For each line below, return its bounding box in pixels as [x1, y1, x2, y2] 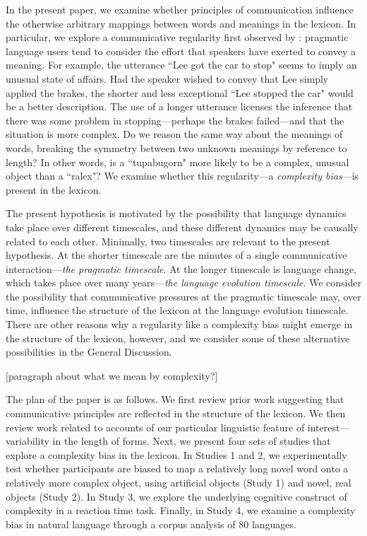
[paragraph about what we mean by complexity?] [6, 368, 218, 383]
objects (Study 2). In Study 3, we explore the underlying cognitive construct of [6, 489, 347, 503]
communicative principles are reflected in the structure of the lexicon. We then [6, 406, 346, 421]
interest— [307, 419, 350, 434]
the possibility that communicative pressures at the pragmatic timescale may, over [6, 289, 361, 303]
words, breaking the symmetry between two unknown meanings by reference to [6, 140, 347, 155]
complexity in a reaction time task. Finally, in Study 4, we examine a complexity [6, 503, 356, 518]
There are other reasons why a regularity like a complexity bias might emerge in [6, 317, 353, 332]
